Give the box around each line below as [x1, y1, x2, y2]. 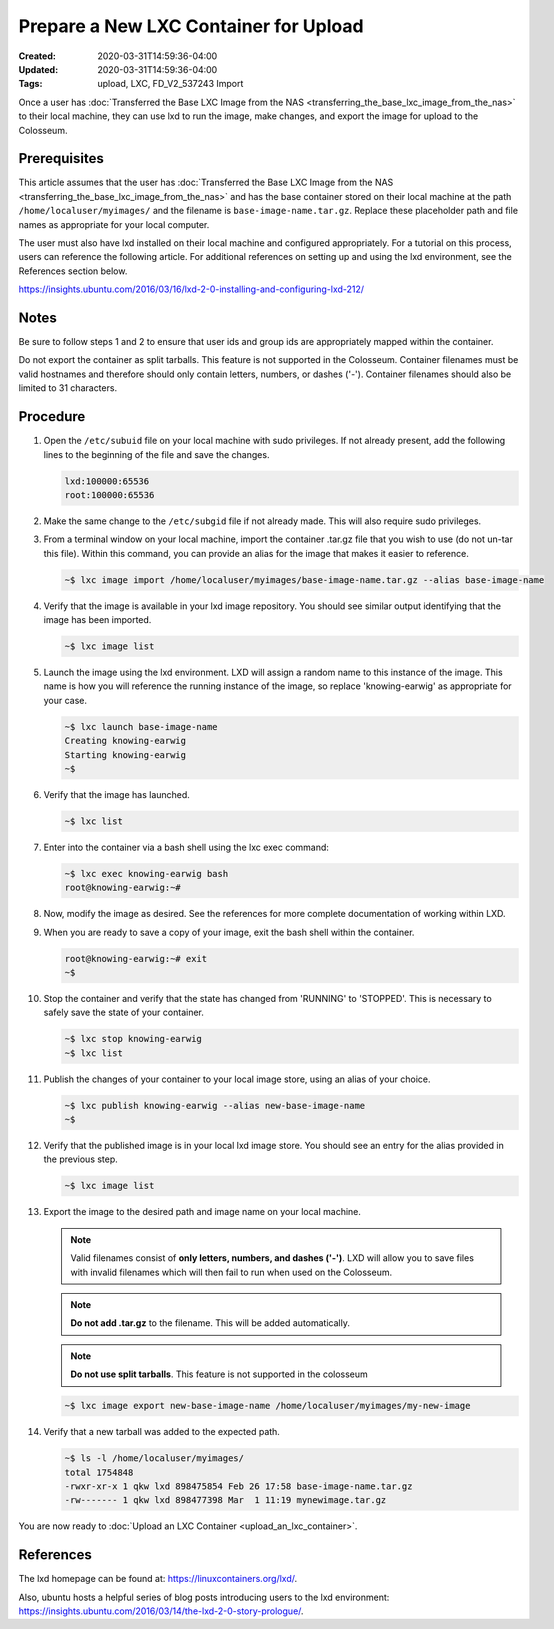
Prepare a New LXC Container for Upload [18, 15, 364, 37]
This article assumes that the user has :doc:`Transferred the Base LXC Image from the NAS [18, 176, 394, 189]
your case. [43, 694, 88, 706]
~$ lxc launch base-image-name [64, 721, 219, 732]
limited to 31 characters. [18, 382, 118, 394]
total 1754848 [64, 1466, 134, 1478]
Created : [18, 50, 57, 62]
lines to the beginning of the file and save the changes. [43, 448, 270, 460]
